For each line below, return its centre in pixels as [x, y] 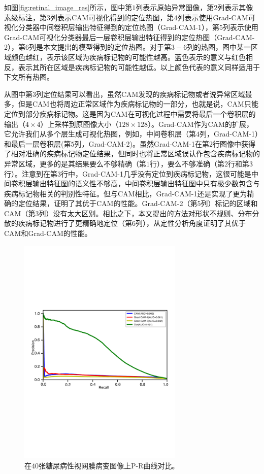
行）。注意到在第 [31, 173]
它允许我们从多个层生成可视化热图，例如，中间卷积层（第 [100, 134]
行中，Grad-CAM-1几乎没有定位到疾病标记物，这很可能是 [156, 173]
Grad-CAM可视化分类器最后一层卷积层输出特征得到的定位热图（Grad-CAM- [129, 37]
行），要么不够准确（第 [187, 163]
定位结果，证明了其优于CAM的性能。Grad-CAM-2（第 [108, 203]
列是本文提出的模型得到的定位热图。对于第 [100, 47]
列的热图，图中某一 [219, 47]
